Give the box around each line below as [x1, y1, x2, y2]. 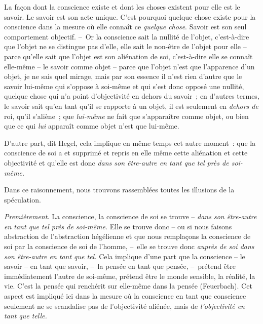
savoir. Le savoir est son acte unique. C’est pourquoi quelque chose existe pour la [4, 11, 256, 22]
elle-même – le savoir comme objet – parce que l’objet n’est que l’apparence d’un [4, 61, 255, 71]
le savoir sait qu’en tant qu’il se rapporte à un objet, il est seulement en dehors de [4, 100, 258, 111]
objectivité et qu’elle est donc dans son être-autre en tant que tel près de [4, 157, 229, 168]
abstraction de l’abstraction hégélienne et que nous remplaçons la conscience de [4, 231, 251, 241]
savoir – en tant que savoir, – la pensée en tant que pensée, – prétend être [4, 261, 236, 271]
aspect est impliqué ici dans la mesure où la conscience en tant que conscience [4, 291, 246, 301]
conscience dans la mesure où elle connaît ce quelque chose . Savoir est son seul [4, 21, 247, 32]
